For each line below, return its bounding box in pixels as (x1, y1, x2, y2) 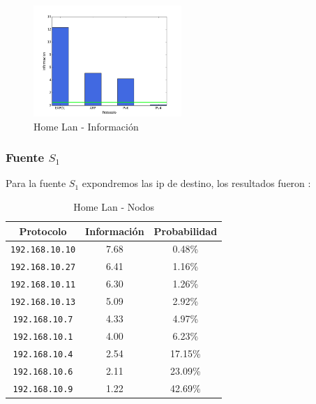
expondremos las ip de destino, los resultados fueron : (82, 176, 311, 190)
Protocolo (19, 223, 67, 238)
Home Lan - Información (33, 119, 139, 133)
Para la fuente (6, 176, 66, 190)
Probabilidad (153, 223, 218, 238)
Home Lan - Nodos (73, 200, 154, 214)
